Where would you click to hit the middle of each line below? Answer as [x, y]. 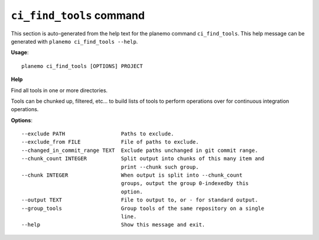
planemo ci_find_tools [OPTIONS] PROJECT [82, 66]
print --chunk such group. [160, 167]
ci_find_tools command [78, 15]
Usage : [20, 53]
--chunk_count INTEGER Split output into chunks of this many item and [143, 159]
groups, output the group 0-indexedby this [185, 184]
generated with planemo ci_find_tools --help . [74, 41]
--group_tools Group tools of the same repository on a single [143, 208]
